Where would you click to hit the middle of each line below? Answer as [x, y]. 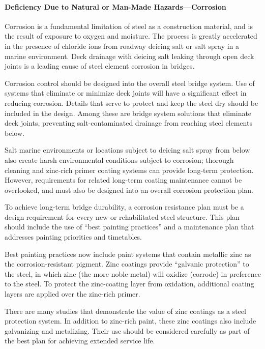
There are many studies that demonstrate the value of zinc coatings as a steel [125, 311]
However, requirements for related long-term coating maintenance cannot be [123, 180]
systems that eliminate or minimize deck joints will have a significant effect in [126, 93]
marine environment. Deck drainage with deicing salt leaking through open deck [129, 56]
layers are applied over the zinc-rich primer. [72, 294]
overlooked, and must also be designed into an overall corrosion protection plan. [129, 190]
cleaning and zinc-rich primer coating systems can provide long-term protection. [129, 170]
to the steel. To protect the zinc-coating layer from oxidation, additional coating [129, 284]
